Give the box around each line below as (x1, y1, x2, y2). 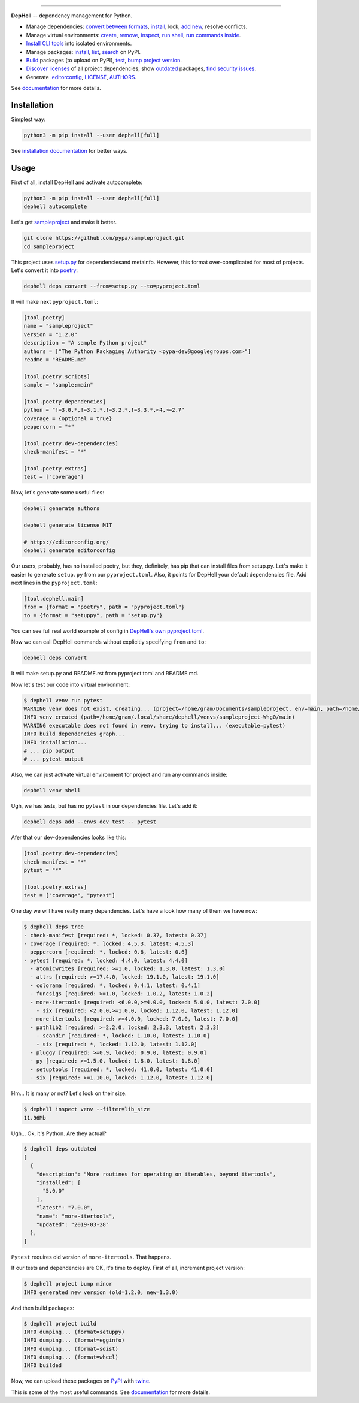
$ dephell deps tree (23, 924, 84, 930)
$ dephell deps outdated (23, 1145, 97, 1152)
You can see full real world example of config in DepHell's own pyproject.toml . (11, 627, 205, 635)
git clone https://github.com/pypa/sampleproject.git (23, 234, 185, 242)
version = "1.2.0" (23, 331, 78, 338)
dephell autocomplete (23, 203, 87, 210)
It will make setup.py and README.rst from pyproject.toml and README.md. (11, 670, 199, 677)
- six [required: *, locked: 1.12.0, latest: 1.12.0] (36, 1040, 197, 1048)
